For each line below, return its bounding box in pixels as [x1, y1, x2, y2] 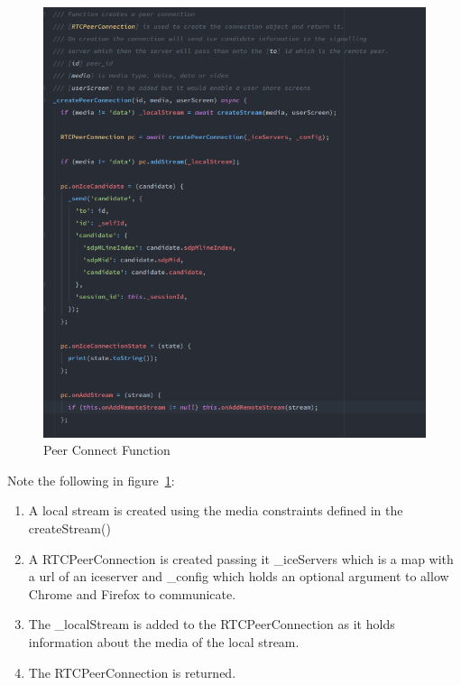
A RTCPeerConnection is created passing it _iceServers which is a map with [28, 549, 454, 568]
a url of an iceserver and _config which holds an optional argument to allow [28, 567, 449, 586]
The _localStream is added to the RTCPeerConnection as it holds [28, 615, 395, 634]
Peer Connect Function [43, 440, 171, 459]
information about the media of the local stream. [28, 632, 300, 651]
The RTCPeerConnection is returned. [28, 662, 236, 681]
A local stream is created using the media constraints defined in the [28, 501, 403, 520]
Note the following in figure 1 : [7, 470, 175, 489]
